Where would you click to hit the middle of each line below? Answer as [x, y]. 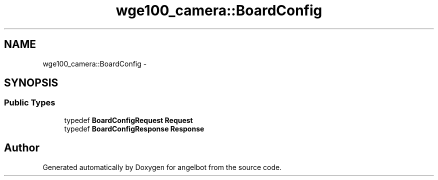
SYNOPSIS [31, 83]
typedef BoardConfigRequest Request [128, 120]
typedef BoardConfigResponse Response [134, 128]
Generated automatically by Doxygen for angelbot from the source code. [162, 167]
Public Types [30, 103]
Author [22, 148]
